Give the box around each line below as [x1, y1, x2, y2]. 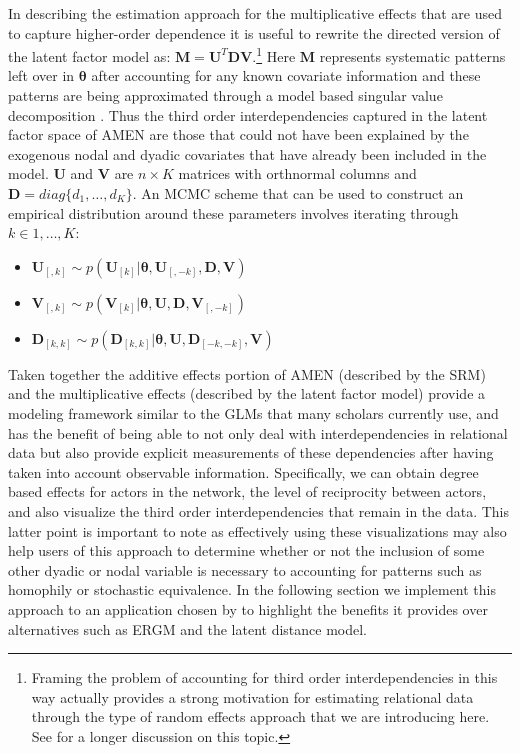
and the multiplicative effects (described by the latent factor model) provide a [8, 383, 486, 404]
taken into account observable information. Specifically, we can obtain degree [8, 461, 479, 482]
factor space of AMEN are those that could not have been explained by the [8, 124, 469, 145]
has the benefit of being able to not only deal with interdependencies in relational [8, 422, 508, 443]
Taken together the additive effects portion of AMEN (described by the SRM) [8, 363, 486, 384]
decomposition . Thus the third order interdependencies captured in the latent [8, 104, 488, 125]
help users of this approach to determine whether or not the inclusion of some [8, 540, 485, 561]
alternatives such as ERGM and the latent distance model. [8, 618, 367, 639]
